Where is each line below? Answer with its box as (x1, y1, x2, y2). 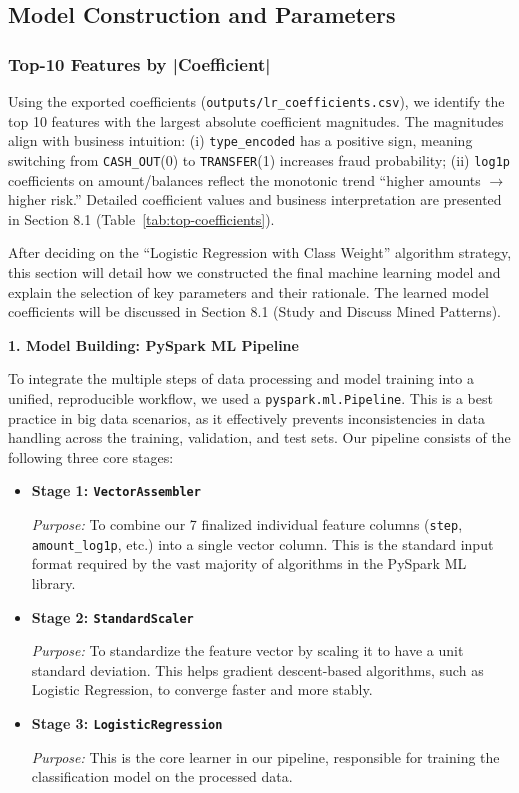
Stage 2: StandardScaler (31, 606, 194, 627)
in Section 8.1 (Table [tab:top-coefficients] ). (8, 208, 275, 229)
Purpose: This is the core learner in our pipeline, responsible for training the (31, 746, 500, 767)
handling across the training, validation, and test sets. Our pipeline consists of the (8, 427, 511, 448)
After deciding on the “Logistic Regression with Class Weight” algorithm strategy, (8, 242, 512, 263)
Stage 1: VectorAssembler (31, 480, 201, 501)
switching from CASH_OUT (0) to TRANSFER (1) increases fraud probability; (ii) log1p (8, 149, 510, 170)
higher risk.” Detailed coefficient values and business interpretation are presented (8, 189, 502, 210)
